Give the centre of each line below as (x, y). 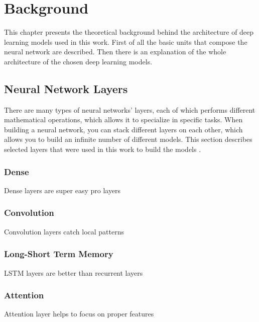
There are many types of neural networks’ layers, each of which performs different (130, 109)
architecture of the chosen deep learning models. (78, 61)
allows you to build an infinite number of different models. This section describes (128, 139)
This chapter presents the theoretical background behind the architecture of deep (129, 32)
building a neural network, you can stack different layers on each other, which (123, 129)
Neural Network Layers (66, 88)
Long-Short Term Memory (59, 254)
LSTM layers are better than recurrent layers (74, 272)
